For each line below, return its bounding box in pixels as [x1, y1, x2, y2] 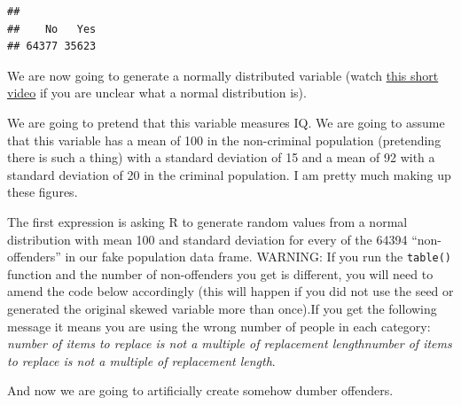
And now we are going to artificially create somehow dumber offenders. [7, 381, 394, 400]
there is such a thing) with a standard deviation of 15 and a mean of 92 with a [7, 148, 435, 167]
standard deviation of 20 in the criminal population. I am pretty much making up [7, 165, 451, 183]
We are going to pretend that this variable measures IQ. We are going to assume [7, 113, 445, 131]
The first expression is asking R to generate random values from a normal [7, 212, 408, 230]
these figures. [7, 183, 78, 201]
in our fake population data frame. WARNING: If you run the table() [65, 247, 452, 266]
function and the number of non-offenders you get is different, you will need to [7, 264, 434, 283]
